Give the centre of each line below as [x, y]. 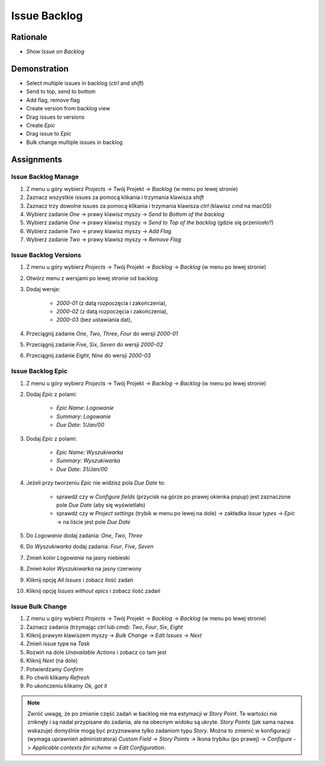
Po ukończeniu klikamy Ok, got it [67, 686]
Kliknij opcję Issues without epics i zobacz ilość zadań [93, 591]
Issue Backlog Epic [39, 371]
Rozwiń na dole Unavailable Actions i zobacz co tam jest [96, 652]
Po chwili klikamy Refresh [58, 677]
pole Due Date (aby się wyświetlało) [101, 505]
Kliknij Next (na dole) [52, 661]
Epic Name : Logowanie [85, 408]
